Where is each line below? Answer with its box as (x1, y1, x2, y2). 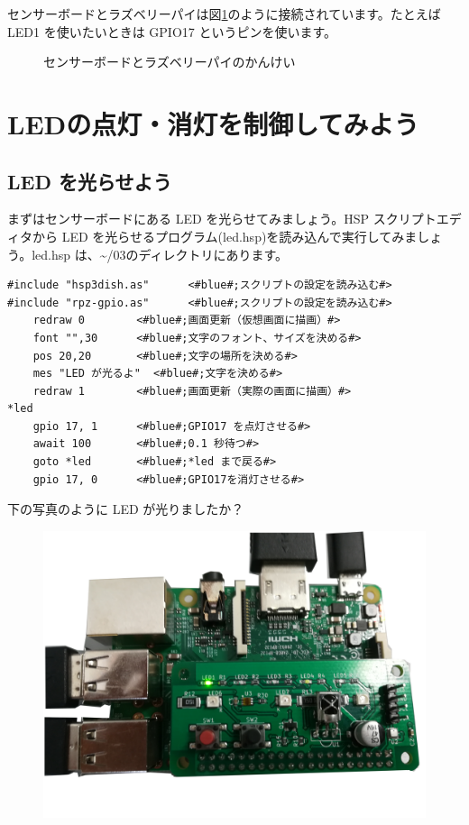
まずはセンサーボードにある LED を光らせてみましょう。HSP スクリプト (7, 209, 437, 228)
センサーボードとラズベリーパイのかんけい (43, 52, 296, 71)
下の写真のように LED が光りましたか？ (7, 500, 244, 518)
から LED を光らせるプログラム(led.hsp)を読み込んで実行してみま (32, 226, 418, 245)
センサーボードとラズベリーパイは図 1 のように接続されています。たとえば (7, 5, 441, 23)
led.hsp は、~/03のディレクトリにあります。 (32, 244, 289, 263)
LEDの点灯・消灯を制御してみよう (7, 105, 419, 142)
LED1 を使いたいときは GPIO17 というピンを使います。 (7, 22, 337, 41)
